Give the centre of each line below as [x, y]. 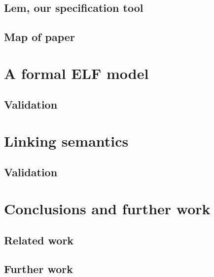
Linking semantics [66, 140]
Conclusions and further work [107, 209]
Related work [39, 240]
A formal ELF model [76, 73]
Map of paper [39, 37]
